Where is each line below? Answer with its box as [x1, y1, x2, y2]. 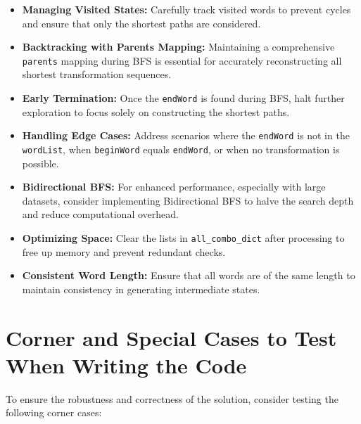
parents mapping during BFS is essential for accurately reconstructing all [22, 53, 342, 68]
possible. [22, 155, 59, 170]
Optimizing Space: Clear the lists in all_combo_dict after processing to [22, 230, 345, 245]
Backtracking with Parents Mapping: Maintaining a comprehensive [22, 39, 335, 54]
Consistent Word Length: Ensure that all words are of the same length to [22, 268, 355, 283]
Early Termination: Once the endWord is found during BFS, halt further [22, 91, 345, 105]
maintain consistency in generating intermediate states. [22, 281, 260, 296]
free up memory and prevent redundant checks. [22, 244, 226, 259]
